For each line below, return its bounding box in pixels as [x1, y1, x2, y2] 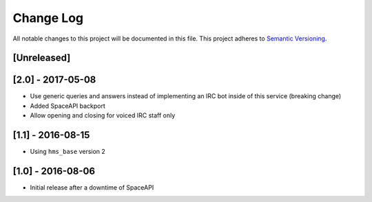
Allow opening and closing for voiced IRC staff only [30, 111, 176, 120]
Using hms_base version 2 [30, 148, 106, 156]
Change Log [12, 10, 84, 25]
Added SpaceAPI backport [30, 102, 106, 110]
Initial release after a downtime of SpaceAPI [30, 183, 154, 192]
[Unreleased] [12, 52, 71, 64]
